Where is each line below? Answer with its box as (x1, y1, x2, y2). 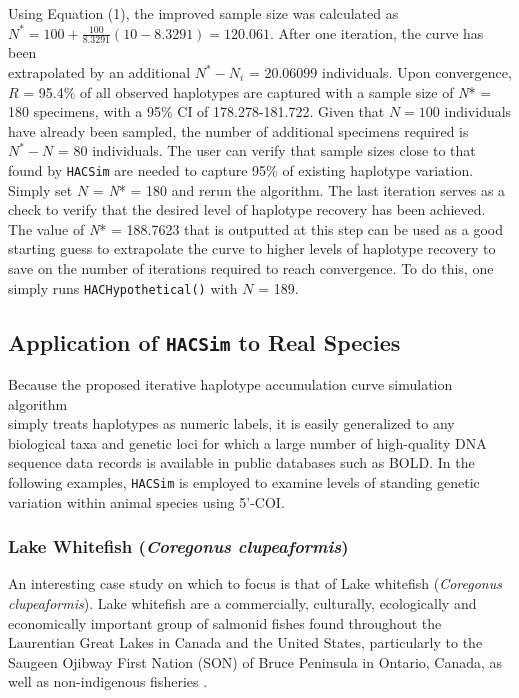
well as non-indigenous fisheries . (8, 671, 208, 692)
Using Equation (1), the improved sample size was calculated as (8, 3, 399, 23)
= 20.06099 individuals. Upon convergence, (248, 62, 512, 83)
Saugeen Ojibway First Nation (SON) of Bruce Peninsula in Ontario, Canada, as (8, 651, 503, 672)
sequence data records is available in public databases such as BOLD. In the (8, 452, 475, 473)
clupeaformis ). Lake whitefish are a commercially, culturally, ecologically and (8, 593, 477, 614)
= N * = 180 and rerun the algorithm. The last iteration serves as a (92, 179, 506, 200)
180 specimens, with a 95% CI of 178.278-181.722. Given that (8, 101, 385, 122)
